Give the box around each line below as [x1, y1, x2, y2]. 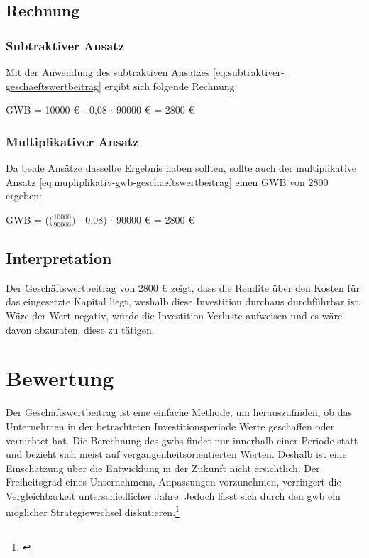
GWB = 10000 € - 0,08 [6, 102, 107, 117]
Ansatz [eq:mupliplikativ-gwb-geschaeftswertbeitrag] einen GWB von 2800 [6, 174, 329, 189]
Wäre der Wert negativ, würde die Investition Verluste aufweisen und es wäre [6, 308, 343, 322]
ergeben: [6, 188, 42, 203]
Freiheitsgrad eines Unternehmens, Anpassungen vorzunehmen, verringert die [6, 474, 341, 489]
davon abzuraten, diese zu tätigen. [6, 322, 155, 337]
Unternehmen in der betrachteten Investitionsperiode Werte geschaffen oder [6, 418, 335, 433]
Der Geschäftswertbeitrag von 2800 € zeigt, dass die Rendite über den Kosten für [6, 280, 360, 295]
